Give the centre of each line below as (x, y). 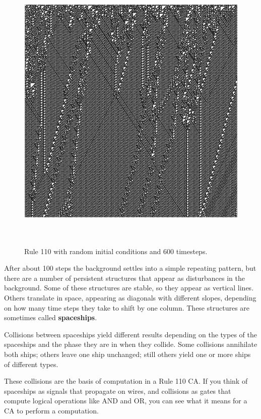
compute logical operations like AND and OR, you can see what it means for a (126, 401)
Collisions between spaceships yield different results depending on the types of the (130, 334)
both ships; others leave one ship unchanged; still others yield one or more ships (127, 354)
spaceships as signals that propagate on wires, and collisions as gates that (118, 391)
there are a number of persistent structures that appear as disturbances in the (125, 278)
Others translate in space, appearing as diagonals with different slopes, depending (130, 297)
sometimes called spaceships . (51, 317)
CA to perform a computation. (51, 410)
